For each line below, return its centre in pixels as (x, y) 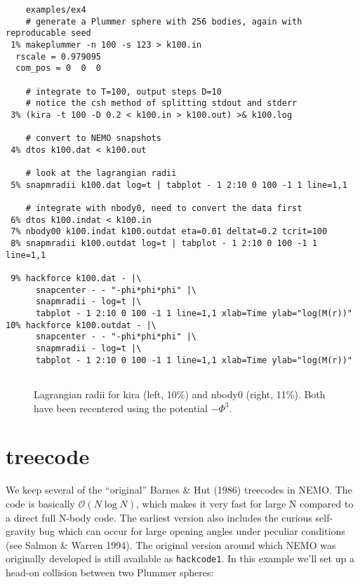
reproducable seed (48, 33)
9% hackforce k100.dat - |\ (76, 279)
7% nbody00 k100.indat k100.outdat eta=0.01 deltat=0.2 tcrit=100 (169, 232)
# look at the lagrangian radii (101, 174)
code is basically (40, 503)
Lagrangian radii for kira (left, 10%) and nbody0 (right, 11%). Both (180, 394)
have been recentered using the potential (121, 408)
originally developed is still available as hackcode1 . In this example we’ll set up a (180, 558)
